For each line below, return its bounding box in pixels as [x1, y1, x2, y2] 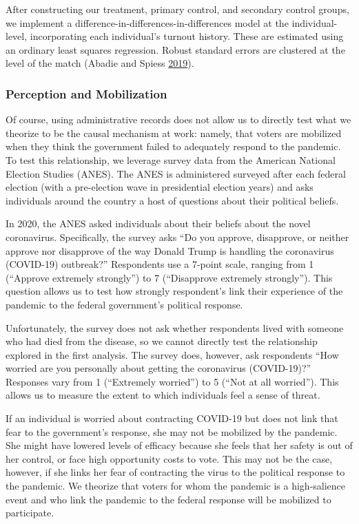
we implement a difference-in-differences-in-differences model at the [6, 15, 289, 30]
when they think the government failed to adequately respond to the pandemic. [6, 139, 341, 154]
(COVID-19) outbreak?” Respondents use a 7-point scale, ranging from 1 [6, 257, 314, 271]
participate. [6, 505, 54, 520]
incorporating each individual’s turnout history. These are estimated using [30, 29, 344, 43]
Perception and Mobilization [6, 85, 167, 102]
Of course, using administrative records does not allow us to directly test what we [6, 112, 351, 127]
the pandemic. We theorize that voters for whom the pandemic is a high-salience [6, 479, 346, 493]
